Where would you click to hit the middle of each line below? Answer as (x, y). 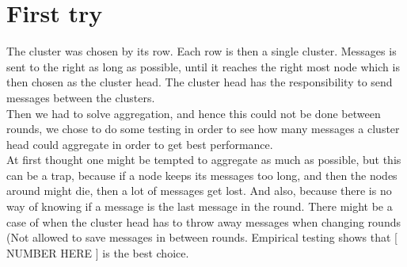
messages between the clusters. (81, 97)
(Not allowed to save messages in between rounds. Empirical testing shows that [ (202, 237)
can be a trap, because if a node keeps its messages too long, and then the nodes (202, 175)
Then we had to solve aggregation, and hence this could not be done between (194, 113)
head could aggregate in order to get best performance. (140, 144)
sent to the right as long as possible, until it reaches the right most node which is (203, 66)
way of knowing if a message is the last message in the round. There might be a (200, 206)
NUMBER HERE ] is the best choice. (98, 252)
